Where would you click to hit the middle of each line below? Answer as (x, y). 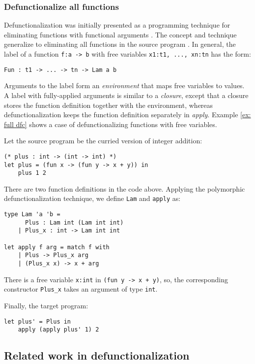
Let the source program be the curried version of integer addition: (103, 141)
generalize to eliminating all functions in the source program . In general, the (120, 44)
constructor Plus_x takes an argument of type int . (81, 289)
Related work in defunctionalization (97, 355)
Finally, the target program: (46, 305)
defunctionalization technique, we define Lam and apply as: (92, 198)
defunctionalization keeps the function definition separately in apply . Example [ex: (127, 115)
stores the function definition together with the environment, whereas (109, 105)
